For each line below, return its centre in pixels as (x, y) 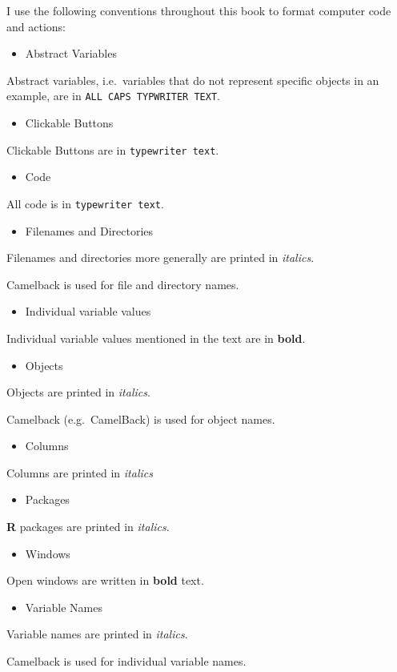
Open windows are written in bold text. (105, 580)
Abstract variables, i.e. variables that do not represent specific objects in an (193, 80)
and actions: (36, 26)
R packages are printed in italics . (88, 527)
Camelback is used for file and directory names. (123, 284)
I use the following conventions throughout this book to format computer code (199, 10)
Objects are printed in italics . (78, 392)
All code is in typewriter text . (85, 203)
